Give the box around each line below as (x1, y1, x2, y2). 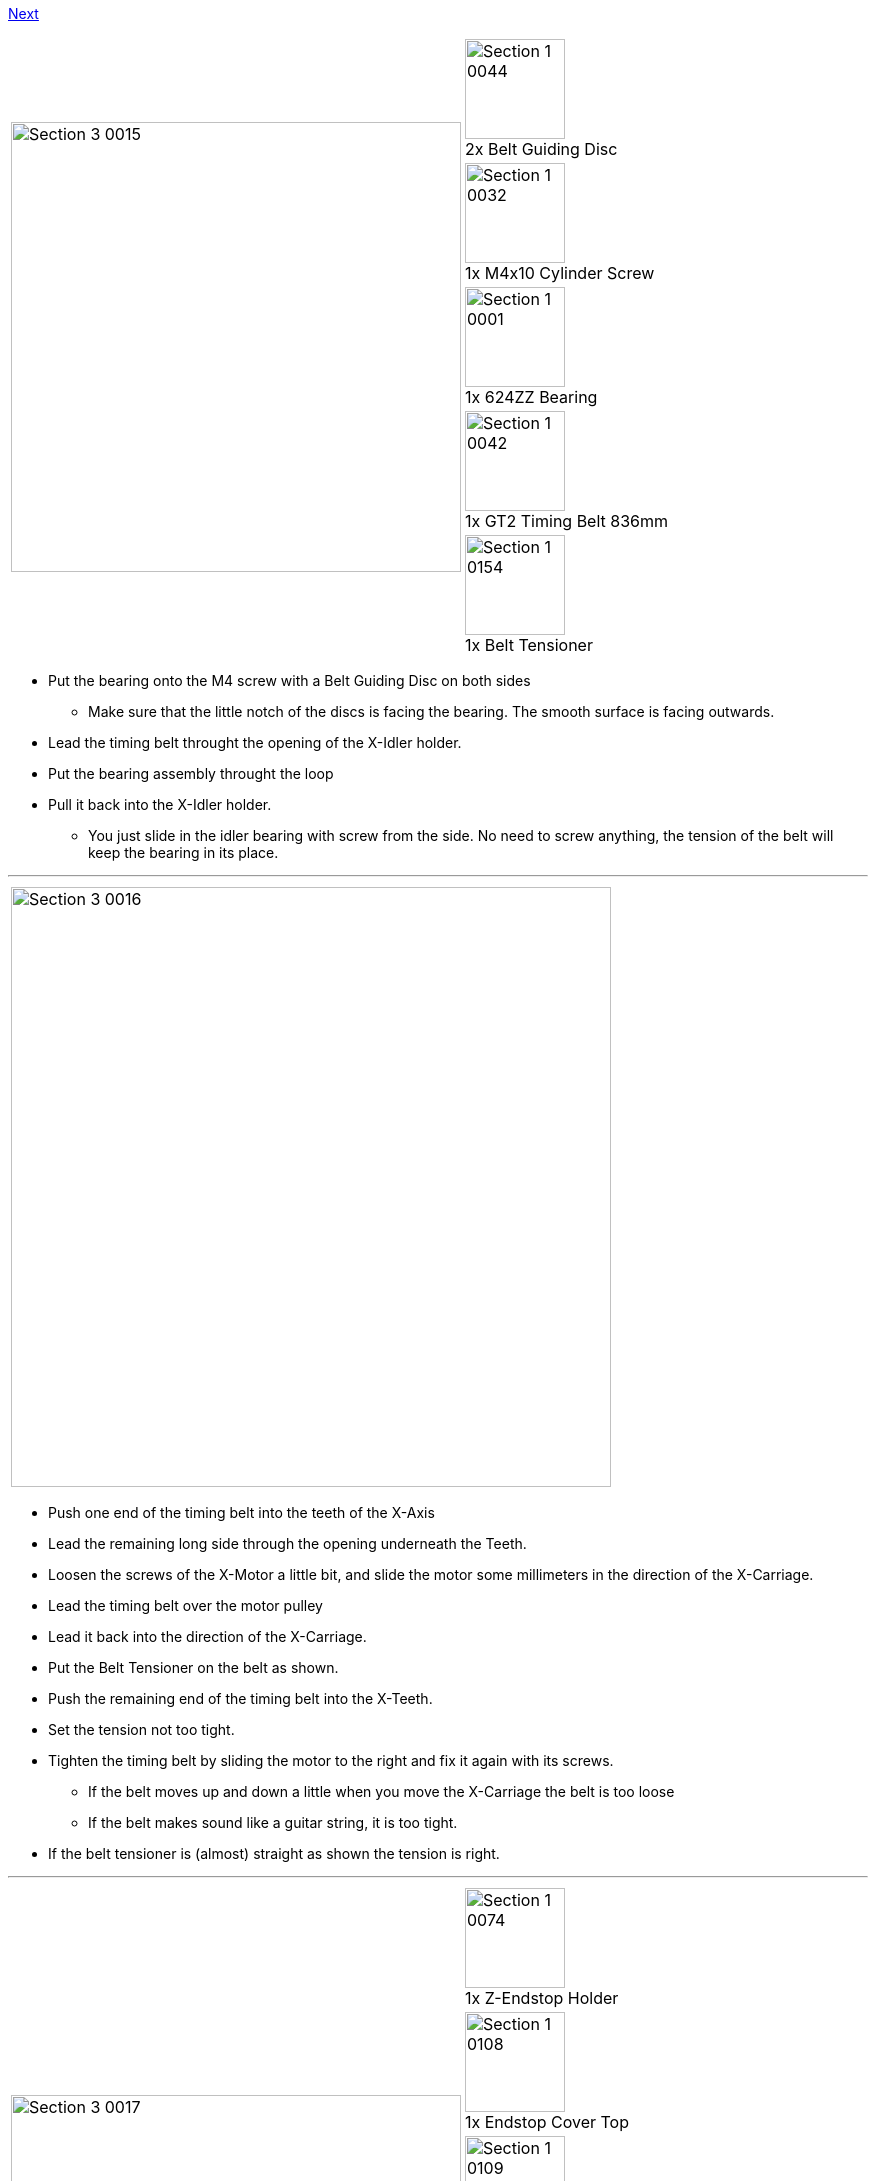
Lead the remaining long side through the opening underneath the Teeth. (48, 1535, 527, 1552)
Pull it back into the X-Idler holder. (48, 796, 272, 813)
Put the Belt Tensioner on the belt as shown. (48, 1659, 339, 1676)
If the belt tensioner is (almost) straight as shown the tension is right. (48, 1845, 500, 1862)
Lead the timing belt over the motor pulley (48, 1597, 323, 1614)
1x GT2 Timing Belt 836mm (465, 511, 669, 531)
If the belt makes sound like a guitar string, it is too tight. (88, 1814, 458, 1831)
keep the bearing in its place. (88, 844, 279, 861)
